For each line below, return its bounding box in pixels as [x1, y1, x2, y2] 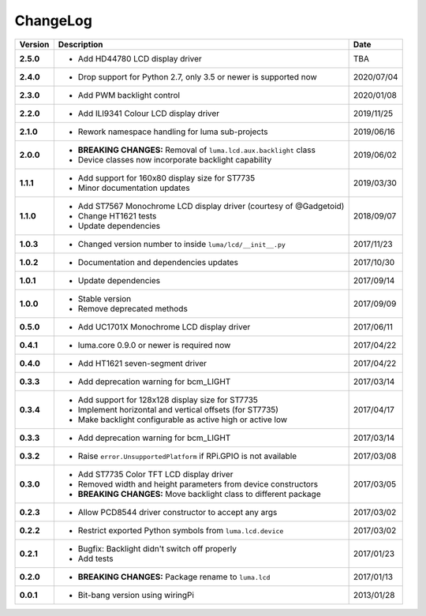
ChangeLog [14, 12, 92, 29]
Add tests [77, 553, 114, 564]
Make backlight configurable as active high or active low [77, 414, 288, 425]
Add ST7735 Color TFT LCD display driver [77, 469, 234, 480]
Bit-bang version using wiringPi [77, 589, 195, 600]
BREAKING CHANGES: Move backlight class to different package [77, 488, 321, 499]
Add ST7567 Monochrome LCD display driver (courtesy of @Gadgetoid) [77, 200, 345, 211]
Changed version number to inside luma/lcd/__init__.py [77, 238, 286, 249]
